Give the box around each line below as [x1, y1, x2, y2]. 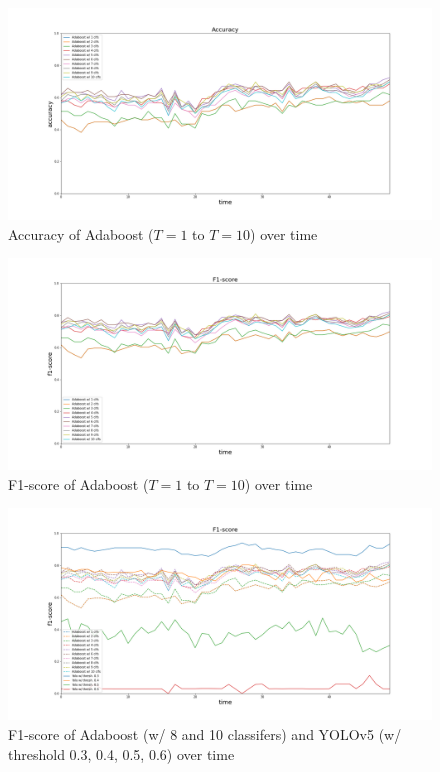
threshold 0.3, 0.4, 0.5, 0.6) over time [8, 743, 235, 764]
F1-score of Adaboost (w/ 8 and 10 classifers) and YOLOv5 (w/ [8, 723, 402, 744]
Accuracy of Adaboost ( [8, 223, 154, 244]
